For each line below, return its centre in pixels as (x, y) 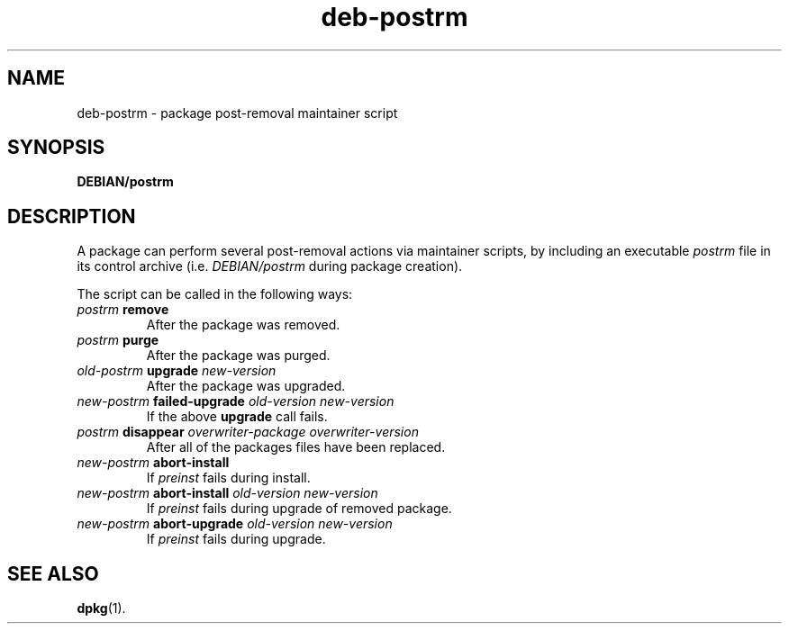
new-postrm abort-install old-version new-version (227, 493)
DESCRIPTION (72, 216)
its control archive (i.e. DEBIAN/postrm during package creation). (270, 266)
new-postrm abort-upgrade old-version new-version (235, 524)
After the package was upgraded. (246, 386)
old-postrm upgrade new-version (177, 371)
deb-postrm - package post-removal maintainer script (237, 113)
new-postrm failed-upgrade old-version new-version (236, 401)
